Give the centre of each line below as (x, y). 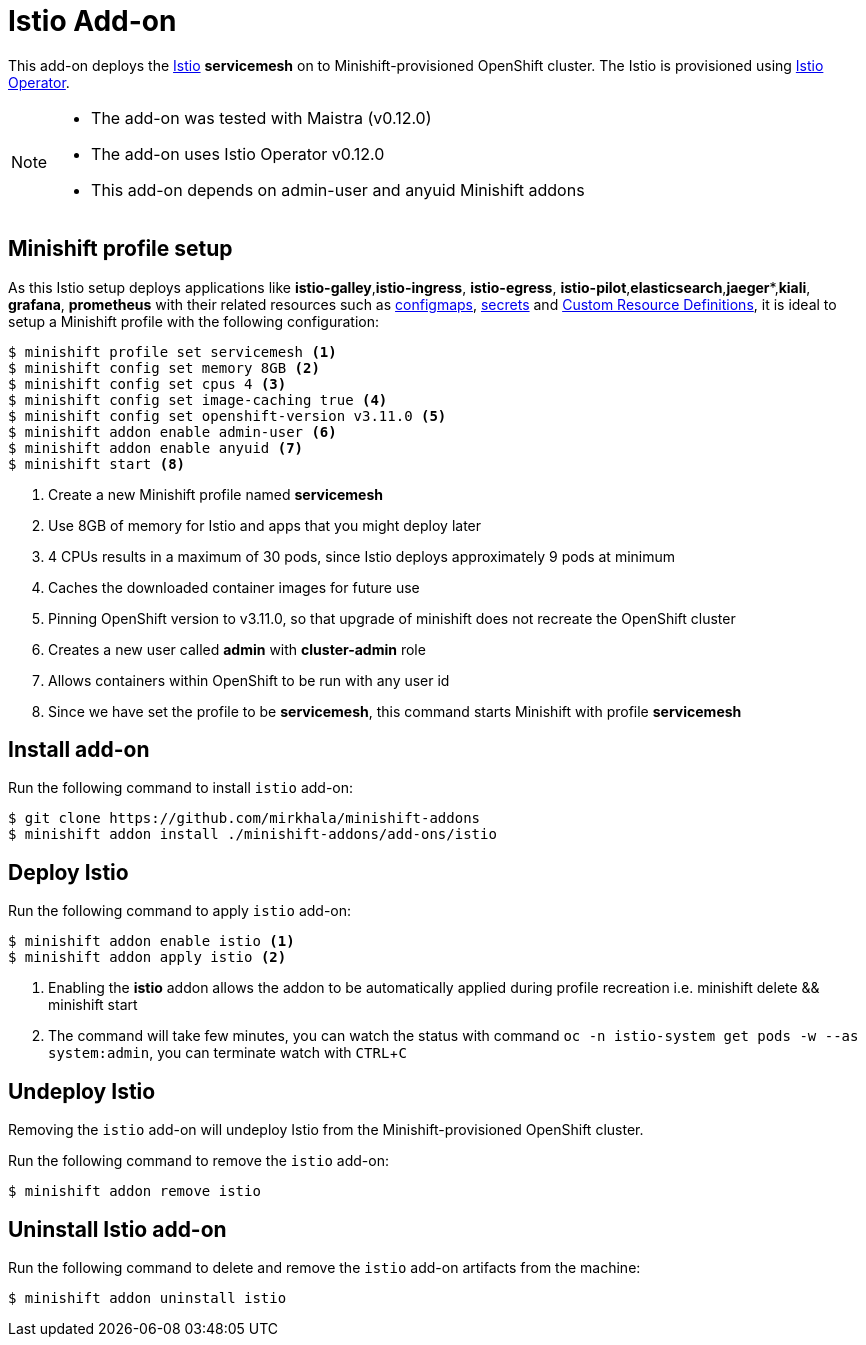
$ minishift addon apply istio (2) (147, 957)
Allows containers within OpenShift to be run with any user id (249, 680)
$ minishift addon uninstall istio (147, 1297)
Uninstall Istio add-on (117, 1229)
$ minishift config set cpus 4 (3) (147, 383)
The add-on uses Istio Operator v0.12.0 (238, 153)
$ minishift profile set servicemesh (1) (172, 351)
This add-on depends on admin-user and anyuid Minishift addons (338, 189)
